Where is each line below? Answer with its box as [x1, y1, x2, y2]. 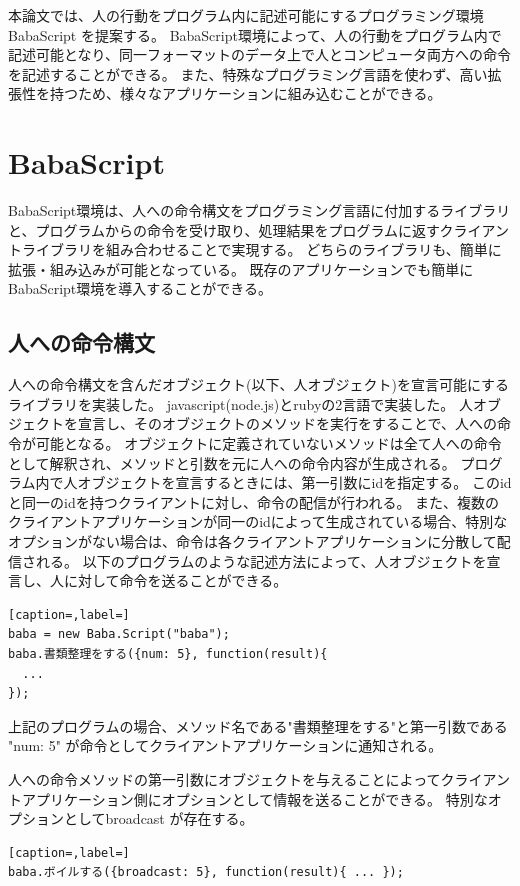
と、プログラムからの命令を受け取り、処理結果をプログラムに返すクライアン [8, 219, 510, 240]
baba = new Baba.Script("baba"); [8, 627, 230, 642]
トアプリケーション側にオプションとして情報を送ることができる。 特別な [8, 788, 488, 809]
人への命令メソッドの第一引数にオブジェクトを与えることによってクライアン [8, 768, 510, 789]
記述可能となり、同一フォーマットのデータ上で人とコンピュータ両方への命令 [8, 44, 512, 65]
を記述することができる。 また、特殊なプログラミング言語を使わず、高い [8, 63, 488, 84]
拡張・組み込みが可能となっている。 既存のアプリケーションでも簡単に [8, 258, 474, 279]
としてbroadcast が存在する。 [63, 808, 254, 829]
